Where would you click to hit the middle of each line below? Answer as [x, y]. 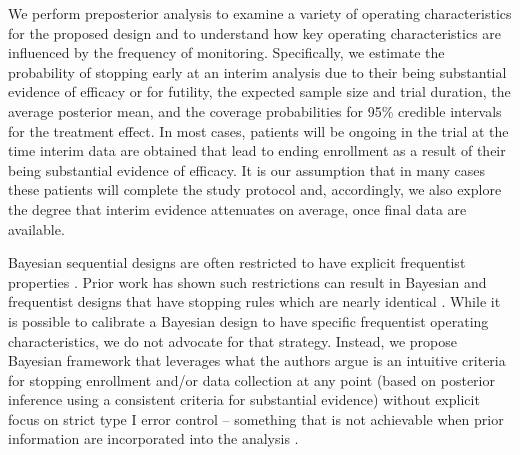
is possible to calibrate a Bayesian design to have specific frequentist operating [248, 320]
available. [36, 228]
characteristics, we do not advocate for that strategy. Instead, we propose [232, 340]
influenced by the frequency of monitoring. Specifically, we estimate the [226, 52]
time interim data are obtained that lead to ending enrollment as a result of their [257, 150]
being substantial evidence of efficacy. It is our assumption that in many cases [246, 169]
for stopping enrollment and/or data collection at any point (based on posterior [251, 379]
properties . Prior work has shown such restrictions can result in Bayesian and [247, 281]
